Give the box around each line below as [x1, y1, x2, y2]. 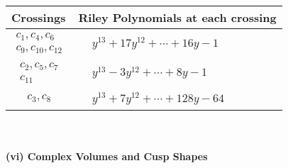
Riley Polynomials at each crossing [78, 9, 277, 26]
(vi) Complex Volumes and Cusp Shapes [6, 149, 208, 164]
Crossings [11, 9, 66, 26]
